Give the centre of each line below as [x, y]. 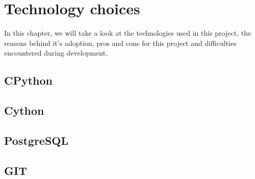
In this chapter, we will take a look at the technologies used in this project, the [128, 33]
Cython [24, 110]
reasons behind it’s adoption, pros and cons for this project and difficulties [120, 43]
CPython [29, 80]
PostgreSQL [36, 140]
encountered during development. [56, 53]
